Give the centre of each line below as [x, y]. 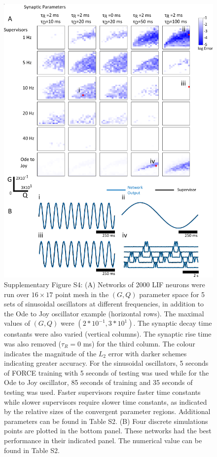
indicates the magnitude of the [50, 353]
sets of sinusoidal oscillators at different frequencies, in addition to [104, 304]
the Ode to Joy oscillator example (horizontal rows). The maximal [104, 313]
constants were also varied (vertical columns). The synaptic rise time [108, 334]
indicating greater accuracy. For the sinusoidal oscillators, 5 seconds [106, 363]
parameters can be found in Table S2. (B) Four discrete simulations [106, 421]
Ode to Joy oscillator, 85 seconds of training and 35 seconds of [98, 382]
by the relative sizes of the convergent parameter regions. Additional [107, 411]
